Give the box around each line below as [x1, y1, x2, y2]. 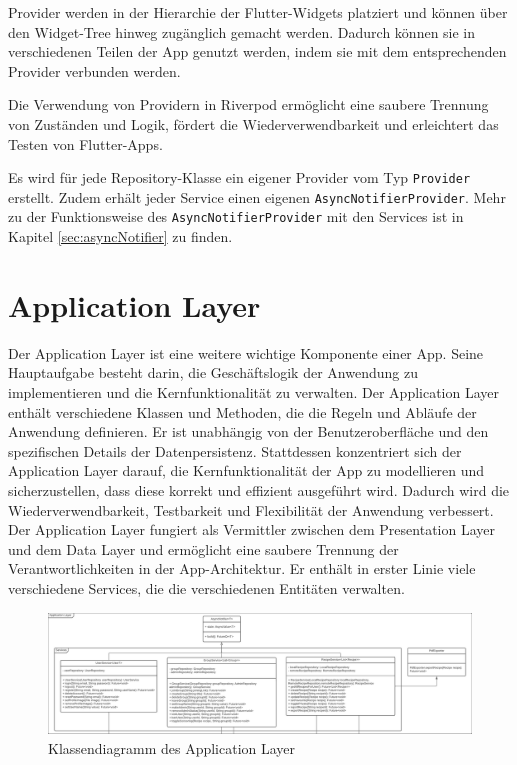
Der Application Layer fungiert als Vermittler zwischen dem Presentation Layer [8, 519, 495, 540]
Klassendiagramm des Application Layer [48, 737, 296, 758]
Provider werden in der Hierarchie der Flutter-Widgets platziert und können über [8, 2, 508, 22]
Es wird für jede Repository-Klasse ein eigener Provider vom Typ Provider [8, 167, 471, 188]
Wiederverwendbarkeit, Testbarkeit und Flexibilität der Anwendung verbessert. [8, 499, 494, 520]
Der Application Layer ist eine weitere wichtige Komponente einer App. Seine [8, 342, 484, 363]
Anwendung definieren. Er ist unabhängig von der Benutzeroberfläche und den [8, 421, 489, 442]
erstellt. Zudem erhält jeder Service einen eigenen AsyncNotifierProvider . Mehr [8, 186, 506, 207]
